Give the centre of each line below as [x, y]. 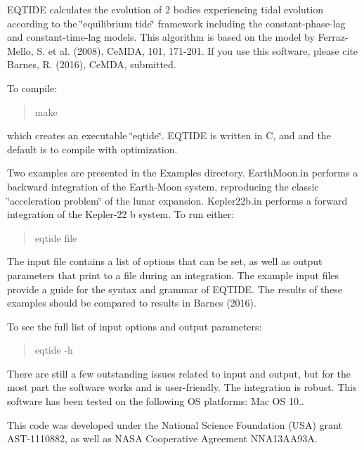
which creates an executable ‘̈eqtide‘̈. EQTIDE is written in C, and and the [169, 135]
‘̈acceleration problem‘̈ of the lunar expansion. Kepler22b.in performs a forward [177, 200]
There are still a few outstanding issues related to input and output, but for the [179, 373]
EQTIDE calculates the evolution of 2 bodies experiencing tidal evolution [165, 9]
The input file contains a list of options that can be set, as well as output [165, 261]
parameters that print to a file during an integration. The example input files [173, 275]
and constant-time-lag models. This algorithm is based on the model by [161, 37]
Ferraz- [333, 37]
